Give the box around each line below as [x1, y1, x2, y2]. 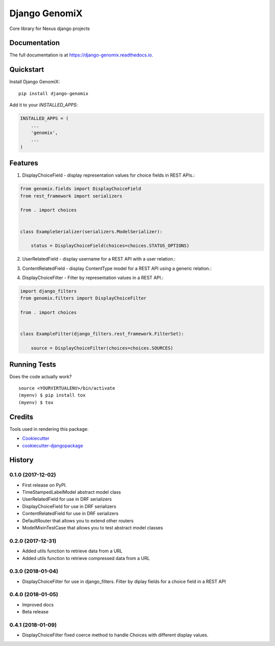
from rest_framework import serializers [20, 193, 122, 199]
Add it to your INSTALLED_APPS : [9, 102, 78, 108]
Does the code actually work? [9, 373, 72, 379]
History [9, 456, 34, 464]
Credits [9, 412, 34, 421]
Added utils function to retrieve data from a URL [22, 548, 123, 554]
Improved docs [22, 601, 54, 608]
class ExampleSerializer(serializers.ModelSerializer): [20, 229, 163, 234]
